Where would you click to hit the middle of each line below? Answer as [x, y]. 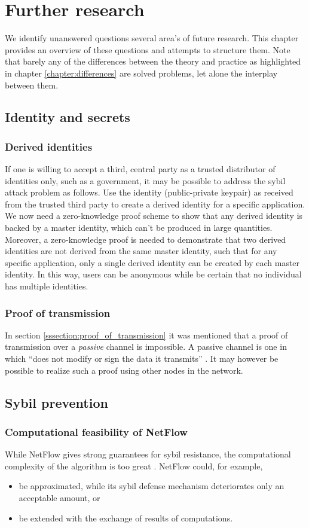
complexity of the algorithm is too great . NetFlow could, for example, [134, 466]
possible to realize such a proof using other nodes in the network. [124, 370]
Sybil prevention [56, 402]
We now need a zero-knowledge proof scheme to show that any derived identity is [154, 216]
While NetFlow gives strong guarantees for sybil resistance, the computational [148, 454]
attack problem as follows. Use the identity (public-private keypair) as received [149, 192]
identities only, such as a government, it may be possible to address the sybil [145, 180]
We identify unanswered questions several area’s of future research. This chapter [152, 38]
